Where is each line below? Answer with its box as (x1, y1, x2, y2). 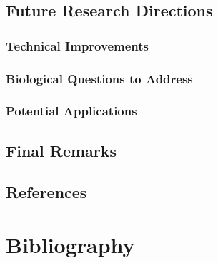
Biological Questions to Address (6, 69, 193, 87)
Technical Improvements (6, 36, 149, 54)
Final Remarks (6, 139, 117, 161)
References (6, 181, 87, 203)
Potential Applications (6, 102, 137, 120)
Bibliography (6, 230, 135, 259)
